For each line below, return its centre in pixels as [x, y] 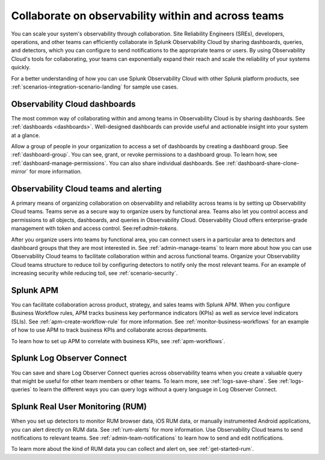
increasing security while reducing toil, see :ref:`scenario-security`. [94, 273]
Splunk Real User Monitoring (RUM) [79, 407]
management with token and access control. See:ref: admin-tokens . [95, 228]
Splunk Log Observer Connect [69, 358]
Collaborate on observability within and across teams [147, 16]
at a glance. [26, 135]
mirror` [20, 172]
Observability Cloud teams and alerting [86, 189]
